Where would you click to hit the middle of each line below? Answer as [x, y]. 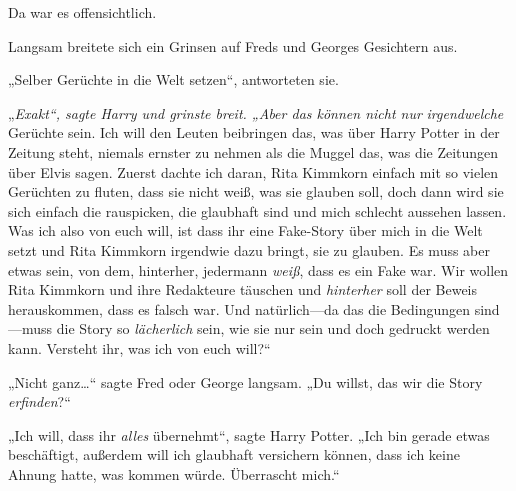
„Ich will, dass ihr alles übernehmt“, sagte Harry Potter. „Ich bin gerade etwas [249, 434]
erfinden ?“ [39, 401]
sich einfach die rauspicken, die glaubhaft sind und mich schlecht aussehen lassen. [257, 210]
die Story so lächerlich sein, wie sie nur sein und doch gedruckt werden [273, 328]
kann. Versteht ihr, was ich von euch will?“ [139, 347]
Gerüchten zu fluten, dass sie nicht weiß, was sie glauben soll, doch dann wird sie [256, 191]
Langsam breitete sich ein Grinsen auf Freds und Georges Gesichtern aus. [233, 45]
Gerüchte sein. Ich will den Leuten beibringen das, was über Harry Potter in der [254, 132]
